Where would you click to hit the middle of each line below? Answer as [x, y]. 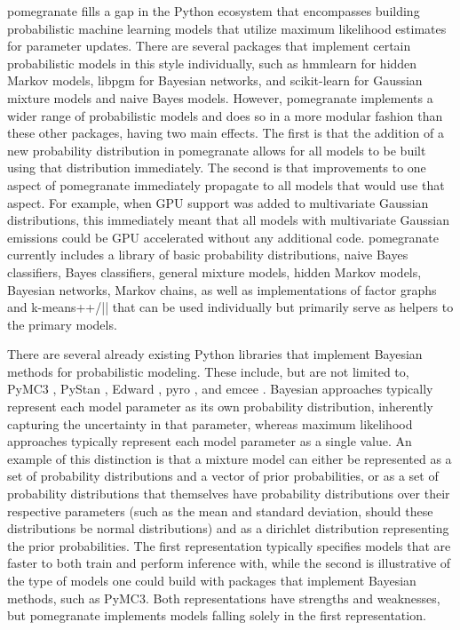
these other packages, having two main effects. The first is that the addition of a [226, 133]
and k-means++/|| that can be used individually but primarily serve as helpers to [230, 307]
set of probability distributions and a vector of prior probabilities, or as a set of [223, 476]
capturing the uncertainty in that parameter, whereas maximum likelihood [210, 423]
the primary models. [62, 324]
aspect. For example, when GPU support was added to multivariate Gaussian [218, 202]
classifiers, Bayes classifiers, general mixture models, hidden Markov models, [214, 271]
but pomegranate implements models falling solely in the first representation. [217, 615]
